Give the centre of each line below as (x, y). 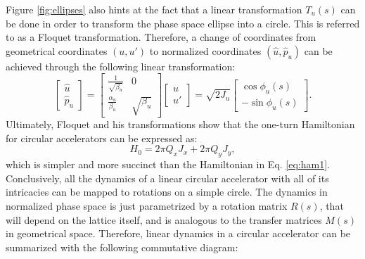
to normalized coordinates (205, 50)
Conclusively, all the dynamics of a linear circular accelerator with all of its (167, 178)
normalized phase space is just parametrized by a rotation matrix (147, 205)
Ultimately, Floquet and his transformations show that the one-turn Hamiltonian (180, 124)
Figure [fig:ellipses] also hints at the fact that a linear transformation (154, 9)
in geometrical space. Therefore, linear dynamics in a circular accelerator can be (178, 233)
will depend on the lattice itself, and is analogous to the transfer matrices (164, 219)
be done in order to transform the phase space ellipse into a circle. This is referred (183, 23)
